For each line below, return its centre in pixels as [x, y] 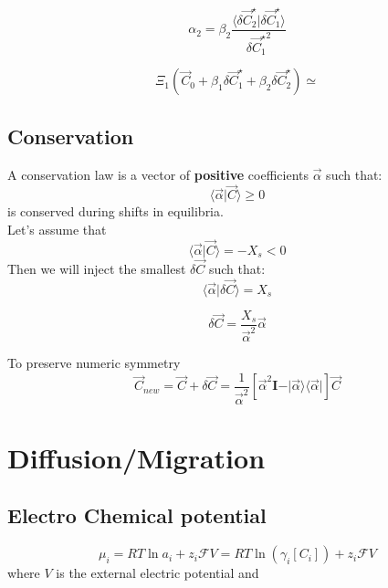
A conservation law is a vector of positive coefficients [158, 174]
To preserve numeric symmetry [94, 363]
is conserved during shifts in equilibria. [115, 211]
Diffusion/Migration [136, 457]
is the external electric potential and [157, 573]
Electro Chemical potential [137, 515]
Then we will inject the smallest [97, 268]
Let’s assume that [57, 229]
